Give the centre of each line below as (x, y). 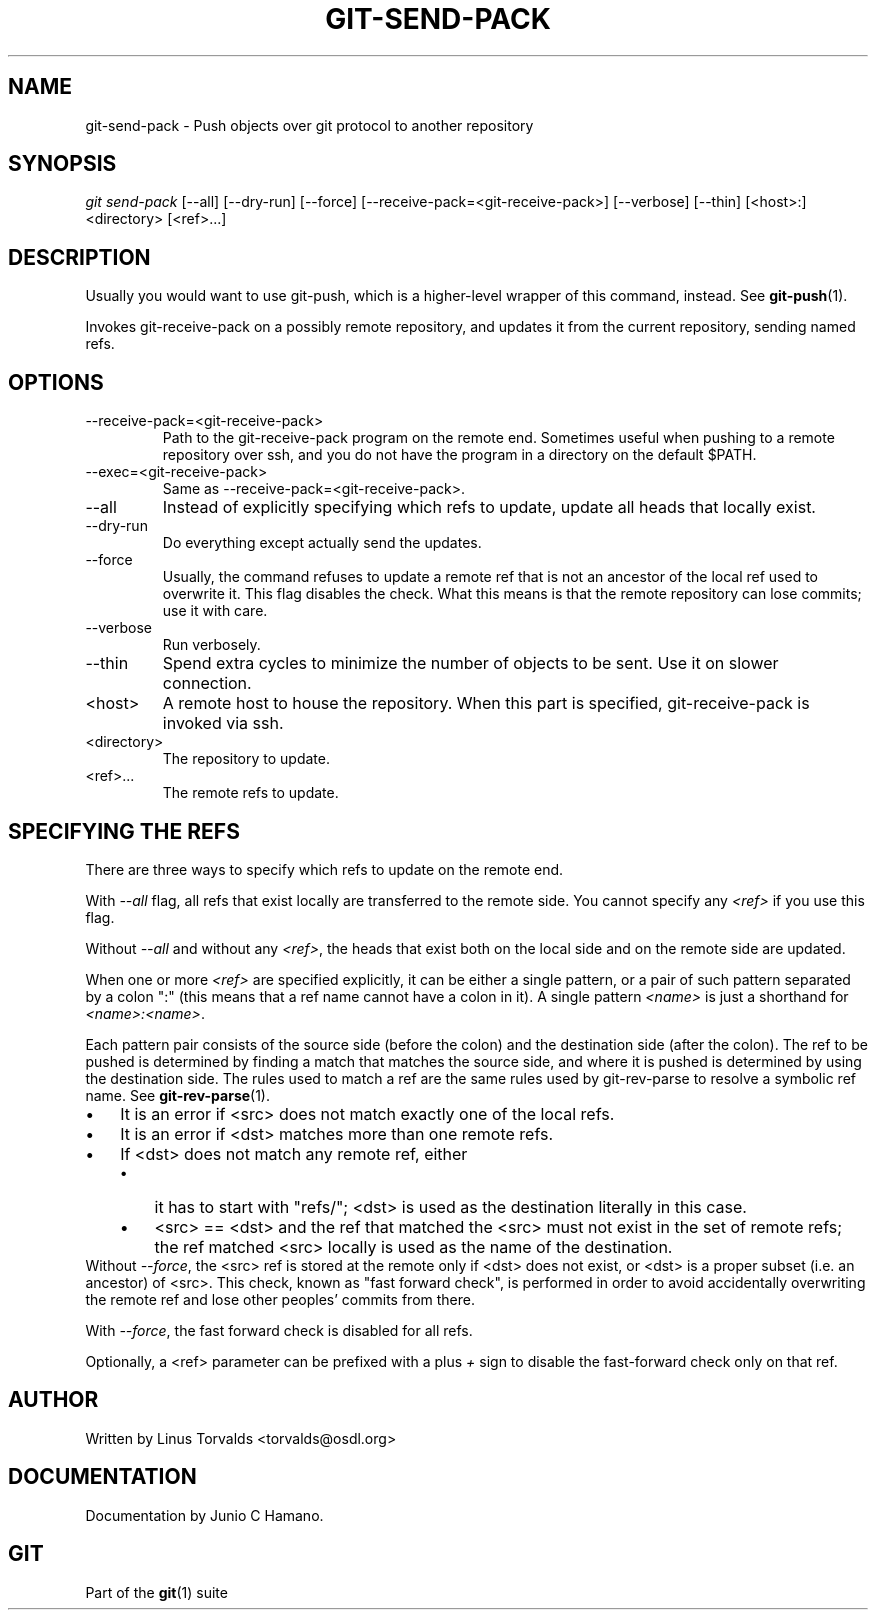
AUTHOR (53, 1400)
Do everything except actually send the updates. (322, 543)
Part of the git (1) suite (156, 1592)
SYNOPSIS (62, 164)
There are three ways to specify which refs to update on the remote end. (324, 869)
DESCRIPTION (79, 257)
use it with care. (215, 611)
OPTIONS (56, 382)
